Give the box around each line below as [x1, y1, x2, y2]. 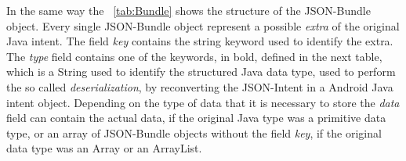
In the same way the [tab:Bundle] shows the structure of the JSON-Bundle [6, 2, 371, 18]
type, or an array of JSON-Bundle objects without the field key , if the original [6, 124, 382, 141]
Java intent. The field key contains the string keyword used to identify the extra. [6, 33, 393, 49]
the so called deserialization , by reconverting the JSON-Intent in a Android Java [6, 78, 393, 95]
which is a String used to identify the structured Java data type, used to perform [6, 63, 396, 80]
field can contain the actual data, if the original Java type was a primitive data [6, 109, 386, 126]
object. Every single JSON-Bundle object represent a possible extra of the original [6, 17, 400, 34]
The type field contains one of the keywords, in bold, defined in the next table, [6, 48, 382, 64]
